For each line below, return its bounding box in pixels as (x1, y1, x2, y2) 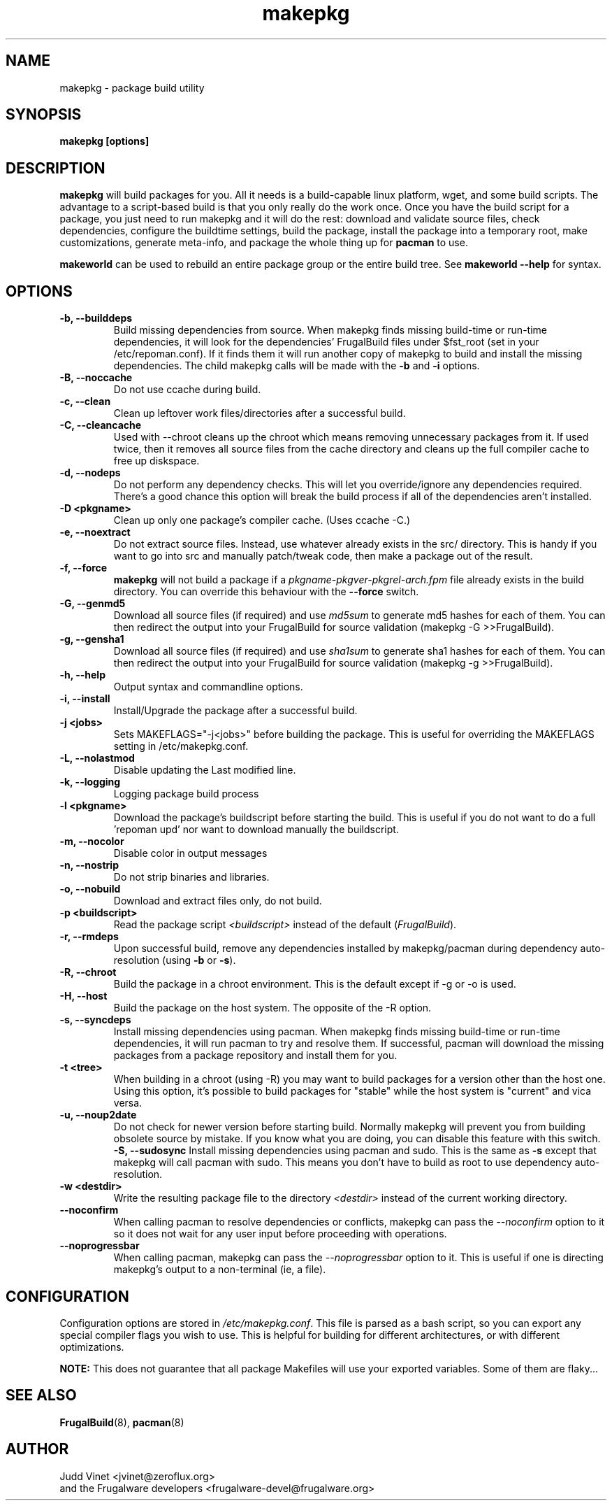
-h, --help (59, 669, 105, 681)
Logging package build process (113, 788, 259, 800)
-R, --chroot (59, 966, 117, 979)
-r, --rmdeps (59, 930, 119, 943)
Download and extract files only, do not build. (113, 895, 322, 907)
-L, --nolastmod (59, 752, 135, 765)
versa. (113, 1097, 143, 1109)
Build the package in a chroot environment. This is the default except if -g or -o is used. (113, 978, 516, 990)
